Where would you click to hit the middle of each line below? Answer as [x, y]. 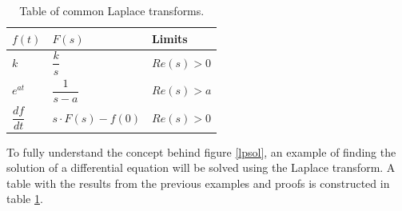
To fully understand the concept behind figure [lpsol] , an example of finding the [201, 151]
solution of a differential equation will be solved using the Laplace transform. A [201, 167]
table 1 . [25, 199]
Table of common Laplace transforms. [112, 10]
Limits [170, 38]
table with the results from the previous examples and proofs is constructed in [198, 183]
